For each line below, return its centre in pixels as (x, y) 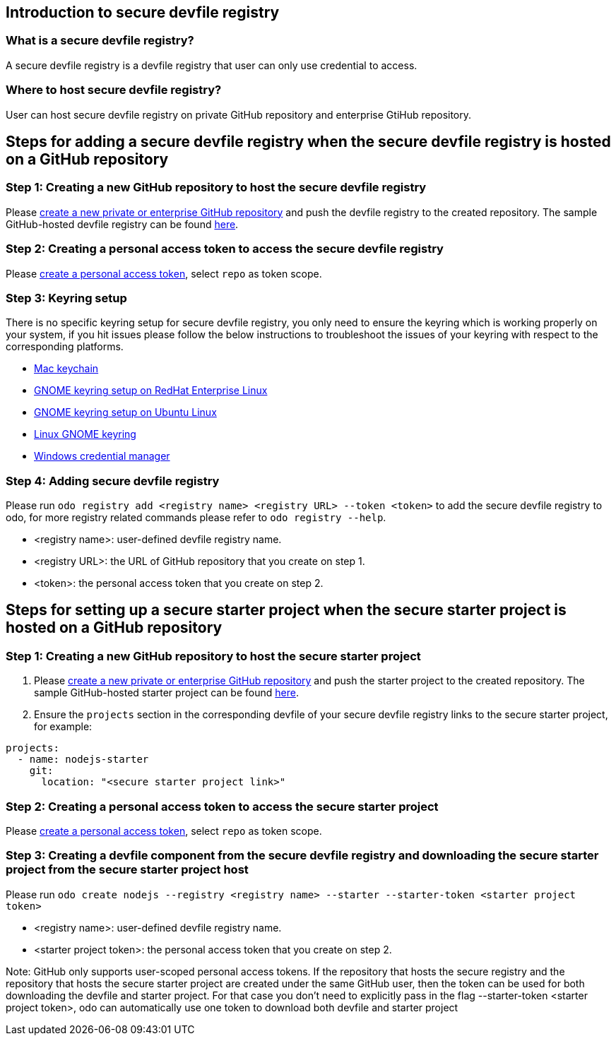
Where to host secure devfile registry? (114, 90)
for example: (63, 727)
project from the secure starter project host (127, 870)
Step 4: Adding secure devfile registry (113, 481)
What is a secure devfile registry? (100, 41)
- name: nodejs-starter (83, 760)
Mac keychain (66, 369)
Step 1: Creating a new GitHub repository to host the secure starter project (213, 656)
